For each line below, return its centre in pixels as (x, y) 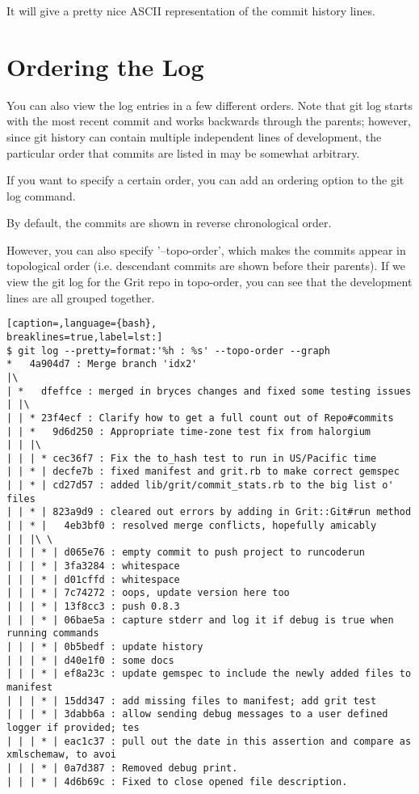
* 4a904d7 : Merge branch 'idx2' (102, 364)
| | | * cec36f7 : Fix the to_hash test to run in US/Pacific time (192, 458)
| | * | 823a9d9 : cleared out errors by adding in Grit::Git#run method (209, 512)
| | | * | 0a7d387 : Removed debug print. (122, 768)
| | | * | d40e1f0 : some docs (90, 660)
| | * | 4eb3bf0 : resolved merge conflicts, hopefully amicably (192, 526)
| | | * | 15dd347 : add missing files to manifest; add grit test (192, 701)
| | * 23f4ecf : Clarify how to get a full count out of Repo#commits (200, 418)
